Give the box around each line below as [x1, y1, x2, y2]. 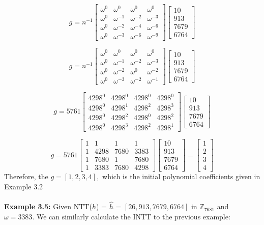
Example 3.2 [4, 181, 43, 191]
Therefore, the [4, 171, 48, 182]
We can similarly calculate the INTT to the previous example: [36, 211, 230, 221]
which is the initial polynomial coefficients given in [102, 171, 260, 182]
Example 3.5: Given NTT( [4, 201, 92, 212]
